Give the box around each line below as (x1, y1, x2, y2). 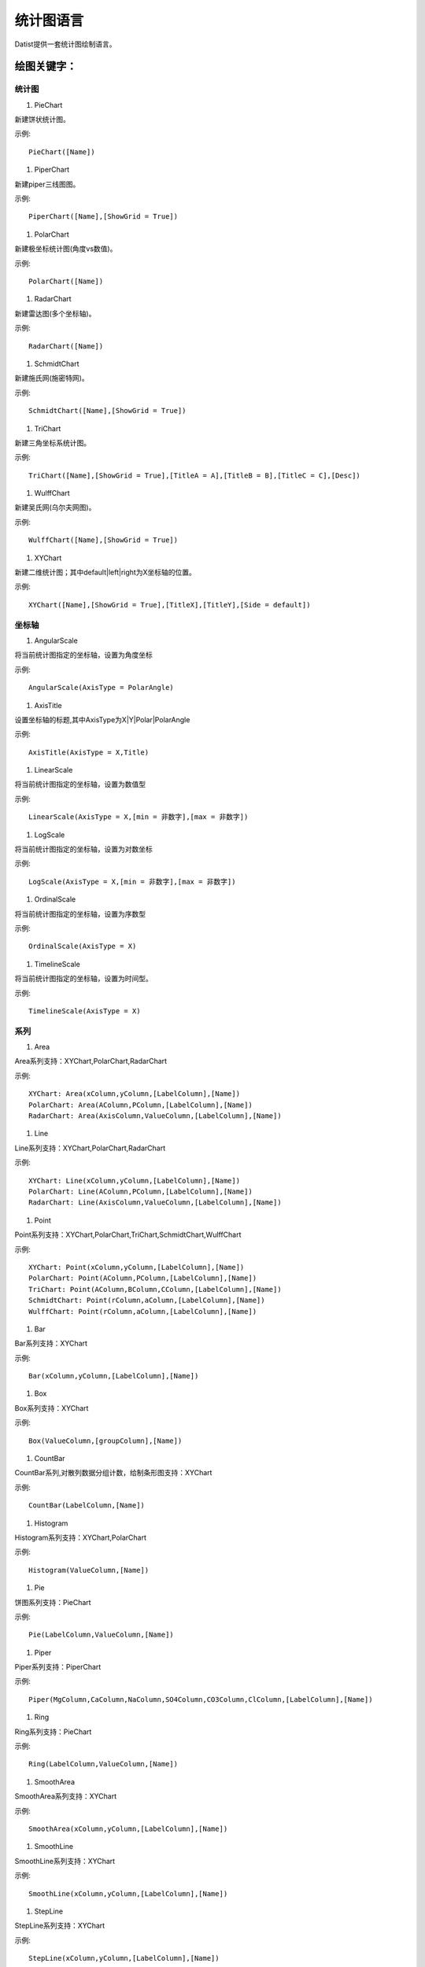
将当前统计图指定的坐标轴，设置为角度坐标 (14, 650, 153, 660)
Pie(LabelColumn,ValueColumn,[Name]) (28, 1630, 175, 1640)
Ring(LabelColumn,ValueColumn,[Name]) (28, 1759, 179, 1769)
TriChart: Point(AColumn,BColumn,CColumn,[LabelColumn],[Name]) (28, 1285, 283, 1293)
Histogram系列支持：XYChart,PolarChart (14, 1533, 147, 1542)
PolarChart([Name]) (28, 277, 104, 286)
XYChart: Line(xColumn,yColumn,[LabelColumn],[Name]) (28, 1176, 240, 1185)
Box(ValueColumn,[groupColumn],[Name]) (28, 1436, 183, 1445)
